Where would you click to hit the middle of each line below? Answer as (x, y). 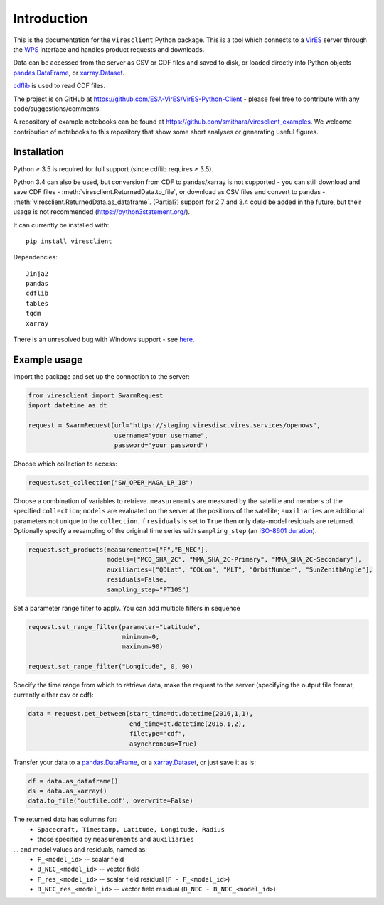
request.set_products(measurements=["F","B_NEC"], (118, 550)
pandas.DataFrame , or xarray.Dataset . (69, 73)
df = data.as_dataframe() (73, 781)
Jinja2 (37, 273)
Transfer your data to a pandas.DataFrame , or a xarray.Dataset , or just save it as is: (134, 762)
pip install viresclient (69, 241)
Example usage (48, 359)
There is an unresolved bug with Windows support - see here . (104, 339)
